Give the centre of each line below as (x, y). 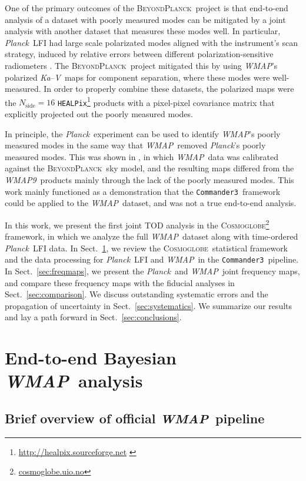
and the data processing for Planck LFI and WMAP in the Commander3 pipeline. (152, 259)
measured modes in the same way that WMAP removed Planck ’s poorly (135, 145)
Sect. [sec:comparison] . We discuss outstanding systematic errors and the (137, 294)
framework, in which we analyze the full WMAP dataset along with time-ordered (152, 236)
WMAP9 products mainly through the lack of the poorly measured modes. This (149, 180)
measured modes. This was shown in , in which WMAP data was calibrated (142, 156)
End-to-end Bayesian (91, 358)
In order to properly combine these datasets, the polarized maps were (169, 89)
